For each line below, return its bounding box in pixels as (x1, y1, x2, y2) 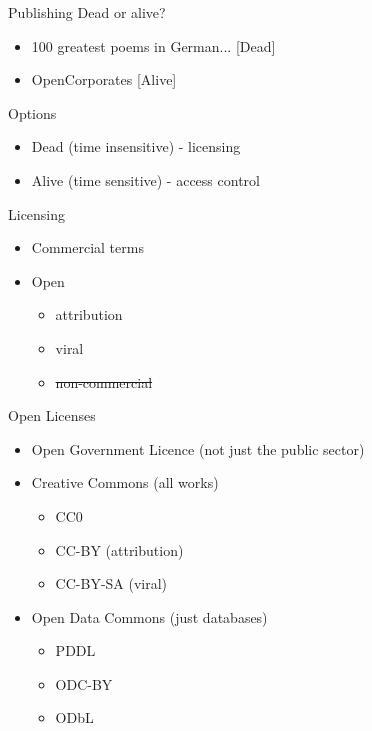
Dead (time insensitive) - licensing (31, 136, 241, 157)
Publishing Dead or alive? (8, 2, 166, 22)
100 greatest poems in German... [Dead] (31, 35, 276, 56)
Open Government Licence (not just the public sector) (31, 438, 365, 459)
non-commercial (55, 371, 153, 392)
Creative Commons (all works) (31, 472, 219, 493)
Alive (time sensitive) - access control (31, 169, 260, 190)
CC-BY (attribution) (55, 539, 184, 560)
